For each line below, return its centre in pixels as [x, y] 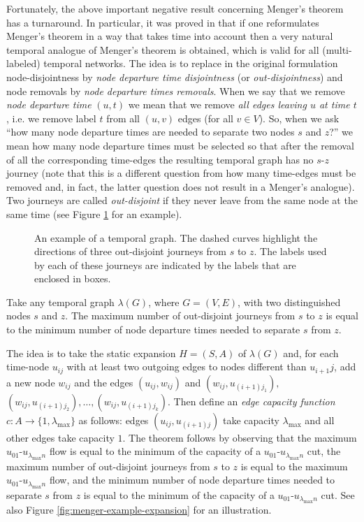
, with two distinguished [289, 302]
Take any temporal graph [60, 302]
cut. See [338, 494]
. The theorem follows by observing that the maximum [240, 437]
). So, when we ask [299, 118]
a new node [31, 382]
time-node [28, 367]
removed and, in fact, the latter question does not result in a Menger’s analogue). [181, 186]
